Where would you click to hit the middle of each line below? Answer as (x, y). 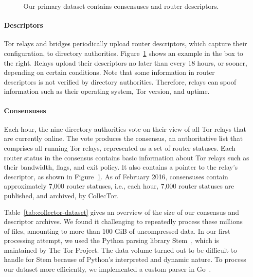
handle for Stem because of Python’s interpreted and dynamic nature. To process (125, 259)
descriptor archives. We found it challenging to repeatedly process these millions (123, 221)
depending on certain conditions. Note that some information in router (109, 72)
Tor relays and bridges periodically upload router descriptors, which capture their (126, 43)
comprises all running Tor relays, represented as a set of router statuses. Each (120, 147)
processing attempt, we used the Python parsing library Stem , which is (112, 240)
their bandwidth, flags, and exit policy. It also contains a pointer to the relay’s (121, 167)
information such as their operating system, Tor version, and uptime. (107, 91)
